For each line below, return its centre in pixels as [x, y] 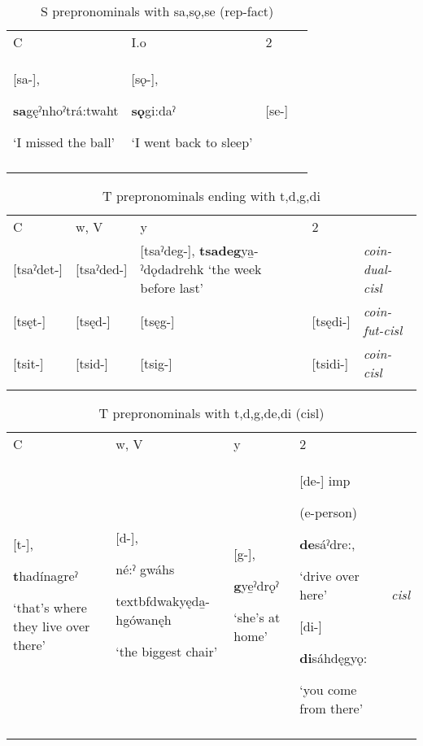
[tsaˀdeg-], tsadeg [191, 250]
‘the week [235, 269]
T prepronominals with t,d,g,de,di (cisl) [211, 413]
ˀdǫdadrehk [172, 269]
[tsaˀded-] [101, 269]
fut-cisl [383, 330]
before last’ [172, 288]
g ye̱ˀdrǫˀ [256, 585]
